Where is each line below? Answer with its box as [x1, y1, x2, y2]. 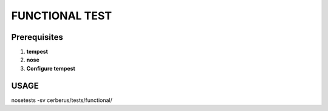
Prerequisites [11, 32, 63, 42]
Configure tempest [26, 65, 75, 72]
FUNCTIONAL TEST [11, 9, 112, 22]
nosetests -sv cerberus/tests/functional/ [11, 97, 112, 104]
